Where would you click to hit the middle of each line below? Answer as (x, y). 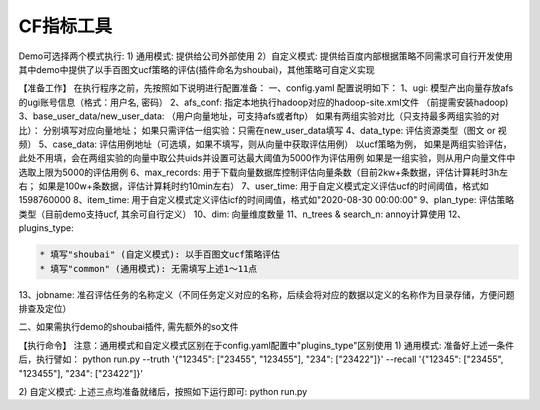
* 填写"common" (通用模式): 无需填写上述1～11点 (148, 268)
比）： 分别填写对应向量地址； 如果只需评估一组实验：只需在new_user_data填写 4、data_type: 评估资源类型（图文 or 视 (262, 130)
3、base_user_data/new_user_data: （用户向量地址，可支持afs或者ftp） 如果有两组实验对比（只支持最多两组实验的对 (259, 116)
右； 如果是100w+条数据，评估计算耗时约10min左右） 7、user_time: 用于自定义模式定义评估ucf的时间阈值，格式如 (253, 186)
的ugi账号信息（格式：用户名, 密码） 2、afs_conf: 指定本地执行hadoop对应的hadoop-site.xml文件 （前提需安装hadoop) (263, 102)
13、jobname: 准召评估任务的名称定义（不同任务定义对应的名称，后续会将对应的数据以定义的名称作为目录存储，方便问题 (266, 294)
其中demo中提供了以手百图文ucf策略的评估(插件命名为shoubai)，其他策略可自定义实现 (196, 69)
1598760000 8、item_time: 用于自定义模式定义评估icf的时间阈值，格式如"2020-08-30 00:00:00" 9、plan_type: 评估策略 (266, 200)
